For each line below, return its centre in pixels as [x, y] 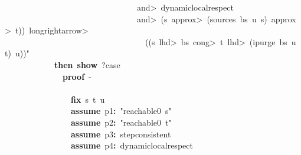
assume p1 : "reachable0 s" [121, 111]
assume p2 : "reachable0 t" [121, 122]
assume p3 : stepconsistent [121, 134]
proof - [77, 76]
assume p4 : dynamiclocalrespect [132, 145]
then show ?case [87, 64]
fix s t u [88, 99]
